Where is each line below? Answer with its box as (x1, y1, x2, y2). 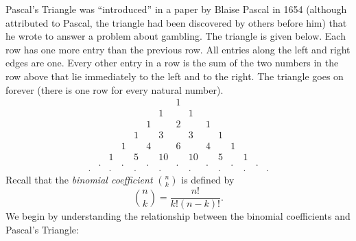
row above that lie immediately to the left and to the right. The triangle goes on (5, 68, 344, 83)
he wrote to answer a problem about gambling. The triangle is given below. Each (5, 29, 346, 43)
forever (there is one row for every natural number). (5, 82, 224, 97)
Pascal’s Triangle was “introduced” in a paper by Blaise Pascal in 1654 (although (5, 2, 347, 16)
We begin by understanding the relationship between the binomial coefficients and (5, 209, 351, 223)
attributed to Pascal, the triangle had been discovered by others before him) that (5, 15, 347, 29)
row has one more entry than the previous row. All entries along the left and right (5, 42, 351, 56)
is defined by (181, 173, 235, 187)
